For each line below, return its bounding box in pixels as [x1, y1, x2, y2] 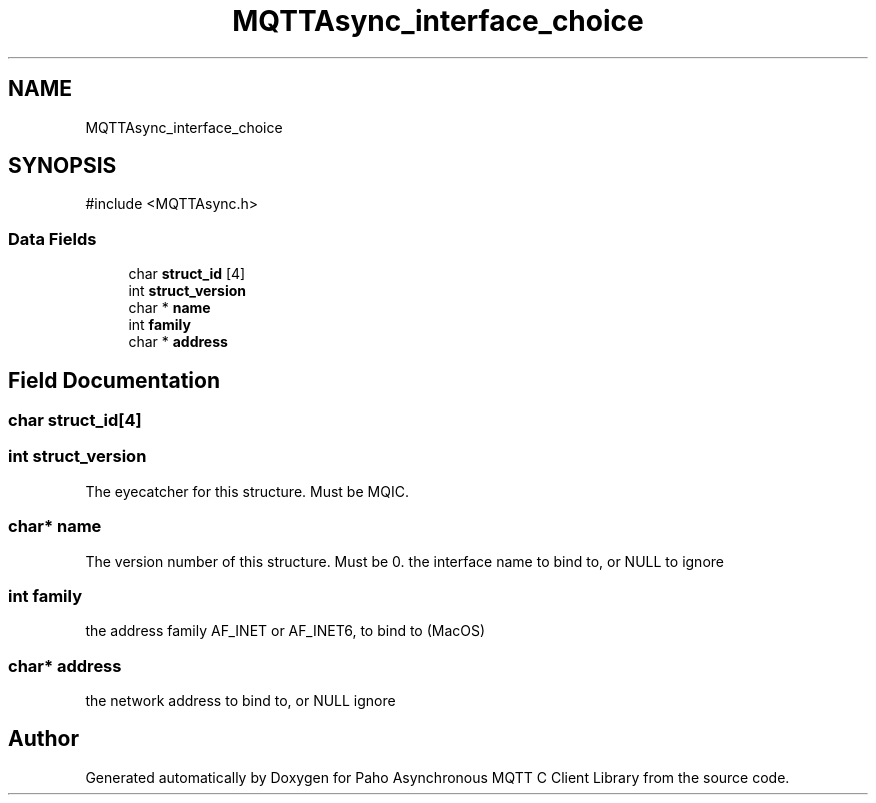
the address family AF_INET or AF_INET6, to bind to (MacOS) [85, 622, 486, 640]
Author [8, 726, 79, 752]
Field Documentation [8, 367, 220, 393]
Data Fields [8, 228, 97, 249]
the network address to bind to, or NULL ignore [85, 692, 396, 710]
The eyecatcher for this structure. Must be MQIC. [85, 482, 409, 500]
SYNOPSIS [8, 153, 117, 179]
